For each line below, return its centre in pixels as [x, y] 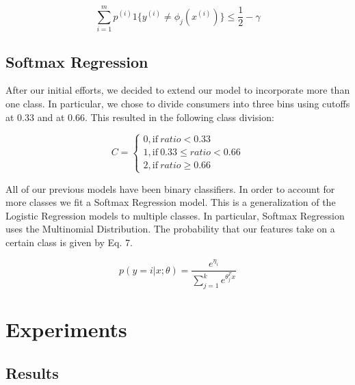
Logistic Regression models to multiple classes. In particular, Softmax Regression [175, 215]
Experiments [66, 329]
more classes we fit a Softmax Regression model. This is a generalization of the [171, 202]
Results [32, 372]
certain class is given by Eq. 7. [69, 242]
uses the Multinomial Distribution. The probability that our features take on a [170, 229]
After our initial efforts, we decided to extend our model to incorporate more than [178, 90]
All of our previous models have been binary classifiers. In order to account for [170, 188]
